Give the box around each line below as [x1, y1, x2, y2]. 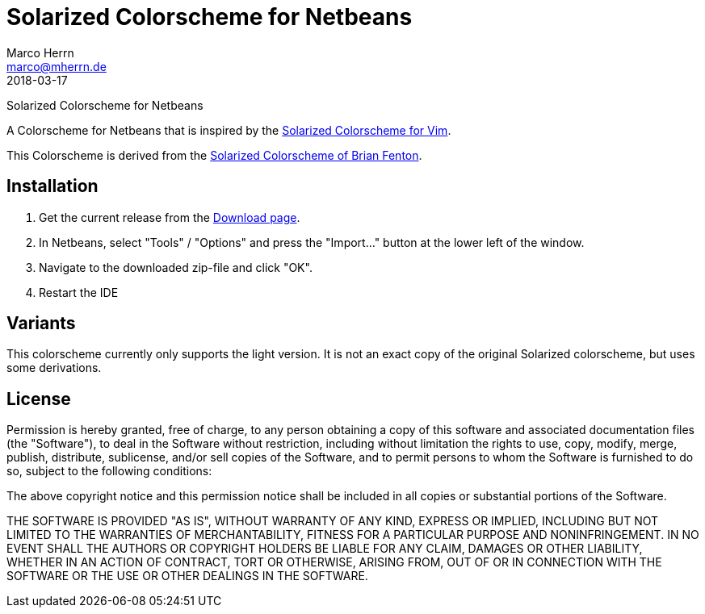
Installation [6, 176, 99, 197]
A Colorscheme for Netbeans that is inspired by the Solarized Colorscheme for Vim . [6, 123, 451, 137]
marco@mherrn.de [6, 59, 107, 73]
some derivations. [6, 361, 102, 375]
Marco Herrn [6, 45, 74, 60]
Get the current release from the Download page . [39, 210, 300, 224]
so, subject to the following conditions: [6, 464, 212, 478]
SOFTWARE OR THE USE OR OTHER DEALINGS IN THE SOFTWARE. [6, 569, 368, 583]
